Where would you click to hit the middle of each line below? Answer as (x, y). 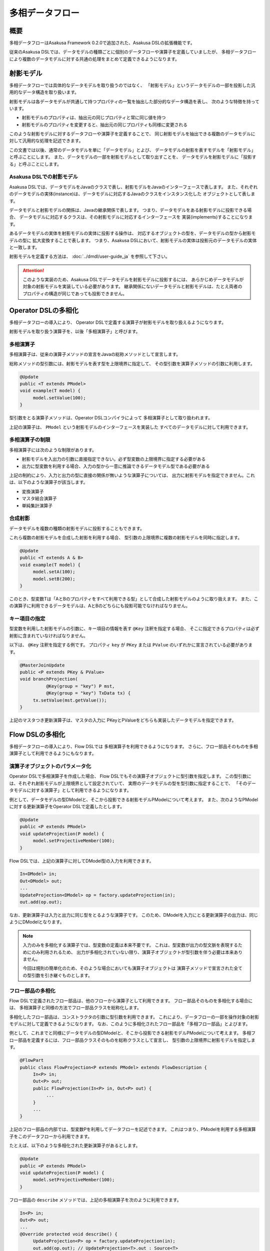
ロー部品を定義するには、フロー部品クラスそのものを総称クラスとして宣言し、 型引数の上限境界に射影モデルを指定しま (132, 1040)
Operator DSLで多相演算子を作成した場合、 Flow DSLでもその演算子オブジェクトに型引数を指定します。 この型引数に (130, 776)
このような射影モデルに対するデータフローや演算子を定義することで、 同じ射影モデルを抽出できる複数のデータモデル (130, 134)
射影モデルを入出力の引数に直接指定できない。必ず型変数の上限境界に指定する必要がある (114, 459)
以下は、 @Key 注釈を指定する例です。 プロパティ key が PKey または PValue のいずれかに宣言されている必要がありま (131, 645)
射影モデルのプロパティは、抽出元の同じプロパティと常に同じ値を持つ (94, 118)
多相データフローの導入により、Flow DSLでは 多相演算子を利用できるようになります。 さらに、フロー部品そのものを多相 (134, 746)
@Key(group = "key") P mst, (80, 686)
